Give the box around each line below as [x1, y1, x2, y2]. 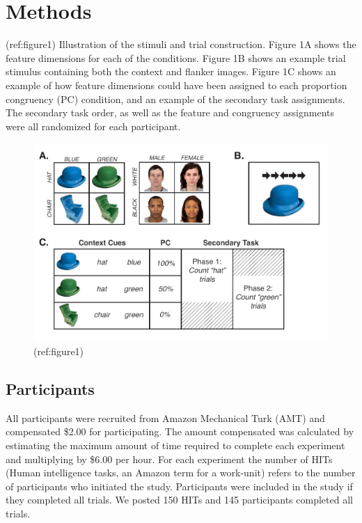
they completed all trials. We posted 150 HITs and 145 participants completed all [6, 492, 353, 507]
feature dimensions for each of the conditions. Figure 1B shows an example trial [6, 50, 346, 65]
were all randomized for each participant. [6, 118, 181, 133]
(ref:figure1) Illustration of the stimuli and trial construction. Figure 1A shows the [6, 37, 356, 52]
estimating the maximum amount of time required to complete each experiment [6, 438, 345, 453]
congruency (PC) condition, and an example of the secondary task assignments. [6, 91, 345, 106]
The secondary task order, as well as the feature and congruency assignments [6, 105, 335, 120]
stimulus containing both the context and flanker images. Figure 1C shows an [6, 64, 336, 79]
